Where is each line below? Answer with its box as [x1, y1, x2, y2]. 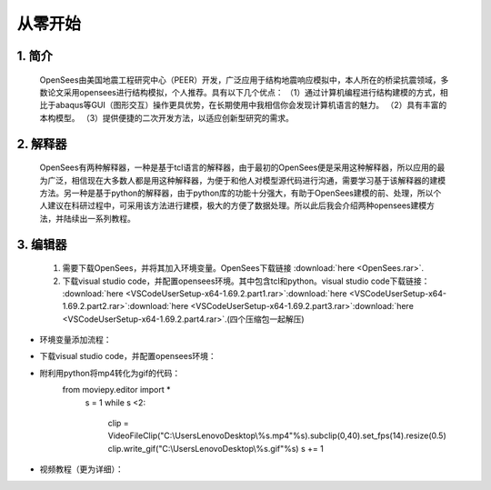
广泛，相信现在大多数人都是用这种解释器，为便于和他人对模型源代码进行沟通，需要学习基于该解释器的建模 [46, 175, 446, 185]
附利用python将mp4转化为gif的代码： [39, 367, 181, 378]
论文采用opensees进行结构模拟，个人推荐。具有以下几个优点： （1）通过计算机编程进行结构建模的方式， [46, 86, 441, 97]
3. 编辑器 [16, 236, 67, 252]
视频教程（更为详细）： [39, 464, 124, 475]
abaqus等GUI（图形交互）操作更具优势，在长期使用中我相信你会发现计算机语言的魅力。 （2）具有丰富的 [55, 100, 447, 111]
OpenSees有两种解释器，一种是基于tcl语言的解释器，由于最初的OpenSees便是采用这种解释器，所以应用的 [39, 162, 437, 173]
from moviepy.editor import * [62, 385, 172, 395]
